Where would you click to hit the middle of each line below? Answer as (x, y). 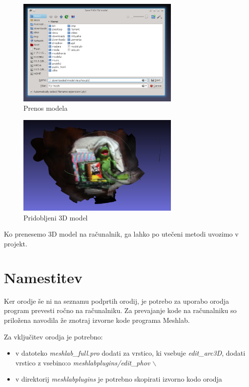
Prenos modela (46, 108)
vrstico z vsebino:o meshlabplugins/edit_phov (83, 362)
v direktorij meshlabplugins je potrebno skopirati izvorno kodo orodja (119, 379)
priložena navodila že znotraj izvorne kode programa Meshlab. (97, 320)
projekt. (16, 243)
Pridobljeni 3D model (56, 217)
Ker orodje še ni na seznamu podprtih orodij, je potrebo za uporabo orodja (116, 301)
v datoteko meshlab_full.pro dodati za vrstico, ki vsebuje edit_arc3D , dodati (130, 353)
